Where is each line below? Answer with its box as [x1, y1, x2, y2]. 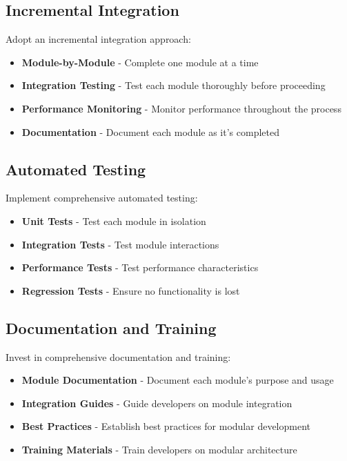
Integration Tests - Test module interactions [21, 237, 219, 251]
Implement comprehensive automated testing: [6, 190, 198, 205]
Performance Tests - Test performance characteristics [21, 260, 259, 275]
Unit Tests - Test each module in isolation [21, 213, 206, 228]
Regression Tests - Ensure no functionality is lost [21, 283, 240, 297]
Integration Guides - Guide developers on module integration [21, 395, 293, 410]
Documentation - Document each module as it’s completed [21, 124, 279, 139]
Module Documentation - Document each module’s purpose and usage [21, 373, 334, 387]
